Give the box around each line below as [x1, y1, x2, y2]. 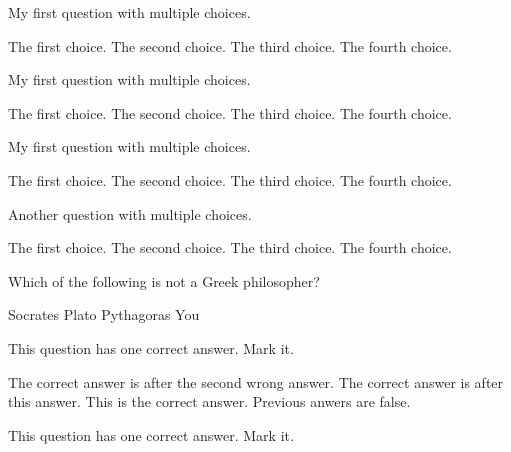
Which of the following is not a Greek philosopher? [8, 270, 320, 291]
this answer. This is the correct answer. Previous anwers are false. [8, 391, 411, 412]
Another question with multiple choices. [8, 203, 252, 224]
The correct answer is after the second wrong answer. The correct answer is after [8, 371, 504, 392]
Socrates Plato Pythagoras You [8, 304, 200, 325]
